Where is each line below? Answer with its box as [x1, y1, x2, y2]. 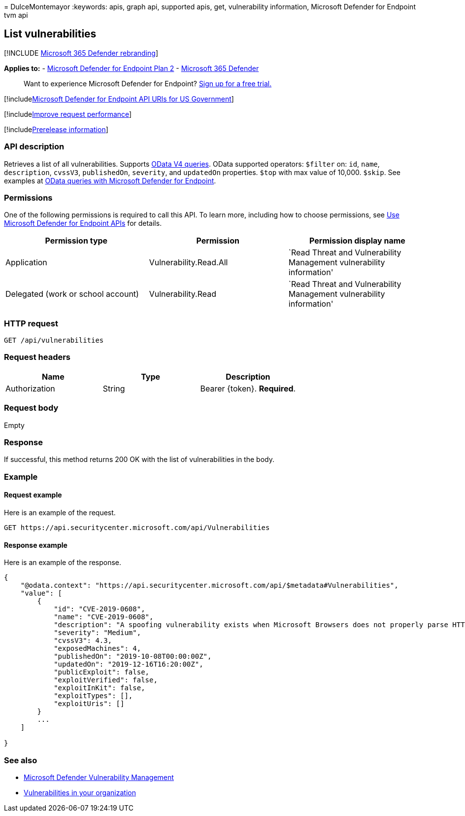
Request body [4, 403, 59, 413]
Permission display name [309, 236, 405, 246]
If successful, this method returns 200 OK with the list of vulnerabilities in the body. [4, 455, 274, 464]
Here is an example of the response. [4, 558, 122, 567]
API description [4, 142, 65, 152]
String [102, 383, 125, 393]
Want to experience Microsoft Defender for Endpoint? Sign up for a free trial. [24, 79, 272, 88]
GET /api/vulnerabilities [4, 336, 104, 345]
